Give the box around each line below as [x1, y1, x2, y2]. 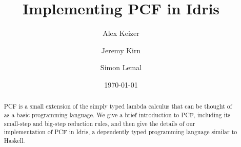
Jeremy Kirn [101, 45, 141, 55]
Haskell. [4, 136, 25, 144]
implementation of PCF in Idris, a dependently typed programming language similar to [4, 128, 237, 136]
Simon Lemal [100, 62, 142, 73]
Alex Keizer [103, 28, 139, 38]
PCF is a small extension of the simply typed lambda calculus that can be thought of [4, 102, 232, 111]
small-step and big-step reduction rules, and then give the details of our [4, 119, 195, 128]
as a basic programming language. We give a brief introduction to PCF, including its [4, 110, 231, 119]
